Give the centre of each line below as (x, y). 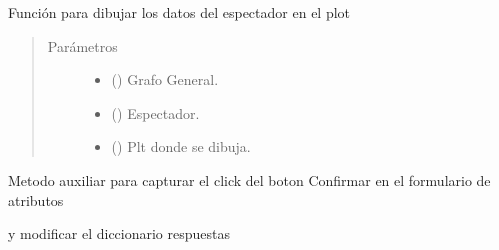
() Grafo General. (165, 79)
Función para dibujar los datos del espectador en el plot (179, 12)
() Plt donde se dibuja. (181, 146)
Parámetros (82, 45)
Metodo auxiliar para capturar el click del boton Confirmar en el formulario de (249, 179)
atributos (36, 199)
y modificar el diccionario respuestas (119, 233)
